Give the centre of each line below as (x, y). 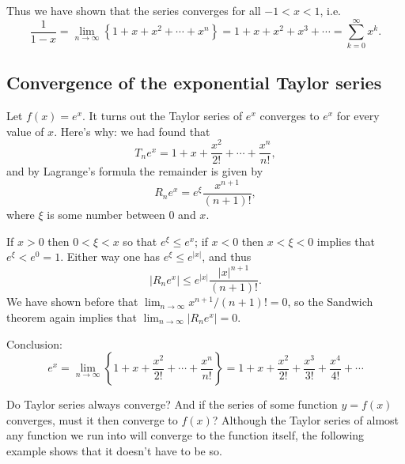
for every (358, 115)
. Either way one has (110, 257)
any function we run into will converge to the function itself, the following (185, 435)
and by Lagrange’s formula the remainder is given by (135, 171)
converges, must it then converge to (92, 419)
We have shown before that (72, 302)
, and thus (227, 257)
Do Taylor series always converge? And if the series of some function (172, 404)
